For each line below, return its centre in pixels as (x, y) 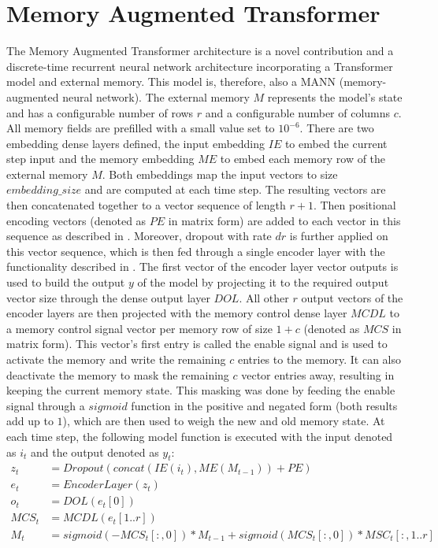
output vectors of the (352, 297)
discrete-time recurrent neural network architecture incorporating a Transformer (200, 66)
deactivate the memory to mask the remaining (118, 374)
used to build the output (66, 282)
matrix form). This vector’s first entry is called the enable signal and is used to (197, 344)
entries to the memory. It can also (319, 359)
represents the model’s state (335, 96)
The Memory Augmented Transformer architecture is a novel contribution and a (200, 51)
